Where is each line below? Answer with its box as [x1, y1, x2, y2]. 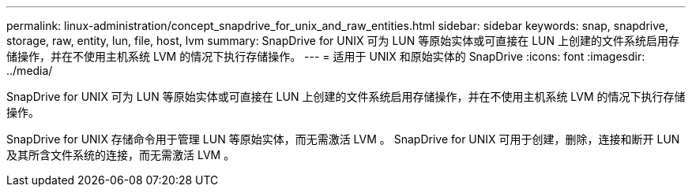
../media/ [6, 64, 53, 77]
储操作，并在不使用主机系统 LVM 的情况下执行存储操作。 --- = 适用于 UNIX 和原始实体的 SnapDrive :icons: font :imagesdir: [6, 50, 645, 63]
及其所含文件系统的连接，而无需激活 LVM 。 [6, 148, 235, 161]
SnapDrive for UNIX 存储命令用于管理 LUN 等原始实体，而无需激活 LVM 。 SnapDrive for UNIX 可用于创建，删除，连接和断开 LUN [6, 132, 680, 146]
